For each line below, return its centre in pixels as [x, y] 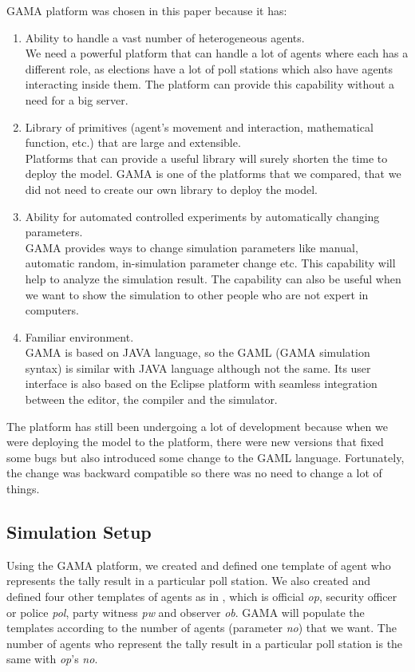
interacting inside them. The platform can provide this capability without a [210, 84]
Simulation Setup [79, 532]
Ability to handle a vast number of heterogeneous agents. [165, 37]
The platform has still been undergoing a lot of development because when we [197, 426]
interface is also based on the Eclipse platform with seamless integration [201, 383]
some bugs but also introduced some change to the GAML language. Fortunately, [206, 457]
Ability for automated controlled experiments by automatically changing [202, 216]
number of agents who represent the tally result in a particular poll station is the [205, 643]
